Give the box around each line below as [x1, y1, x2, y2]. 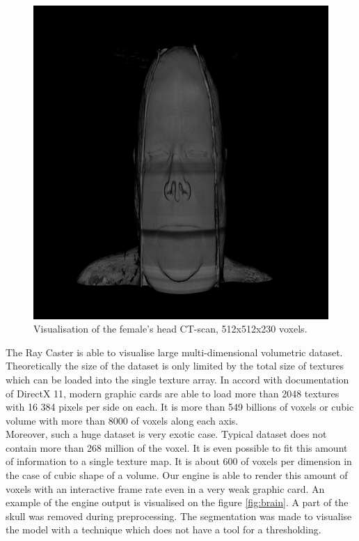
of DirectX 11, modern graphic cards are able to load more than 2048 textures [6, 386, 340, 400]
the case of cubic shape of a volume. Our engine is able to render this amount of [6, 468, 348, 482]
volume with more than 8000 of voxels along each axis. [6, 413, 239, 427]
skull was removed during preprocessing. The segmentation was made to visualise [6, 508, 352, 523]
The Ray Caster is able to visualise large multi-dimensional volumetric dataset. [6, 344, 343, 359]
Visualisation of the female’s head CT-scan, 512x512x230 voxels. [33, 321, 308, 336]
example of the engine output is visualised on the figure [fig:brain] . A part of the [6, 495, 349, 510]
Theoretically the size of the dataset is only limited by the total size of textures [6, 358, 344, 373]
